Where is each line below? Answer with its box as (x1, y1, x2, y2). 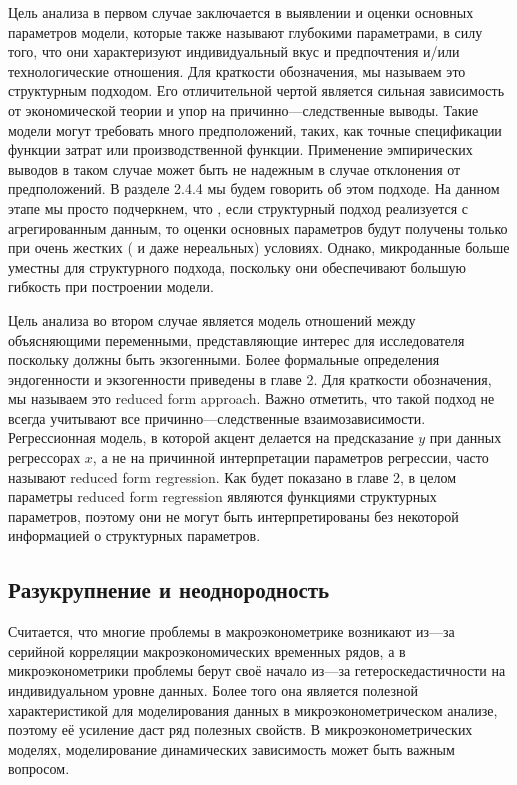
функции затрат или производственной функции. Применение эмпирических (8, 139, 473, 160)
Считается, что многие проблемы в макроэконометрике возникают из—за (8, 621, 455, 642)
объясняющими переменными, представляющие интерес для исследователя (8, 329, 465, 350)
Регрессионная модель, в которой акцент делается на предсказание (8, 427, 414, 448)
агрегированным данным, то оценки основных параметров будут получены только (8, 217, 508, 238)
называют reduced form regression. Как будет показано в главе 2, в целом (8, 466, 457, 487)
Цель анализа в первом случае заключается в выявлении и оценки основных (8, 2, 474, 22)
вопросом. (8, 758, 70, 779)
